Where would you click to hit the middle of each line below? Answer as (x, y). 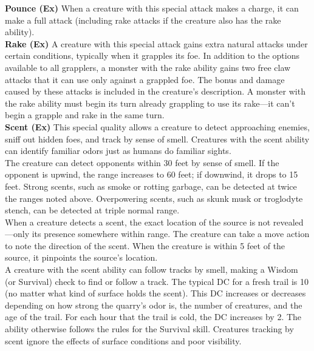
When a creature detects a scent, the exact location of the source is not (138, 222)
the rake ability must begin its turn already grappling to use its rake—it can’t (150, 103)
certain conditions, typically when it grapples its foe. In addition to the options (152, 55)
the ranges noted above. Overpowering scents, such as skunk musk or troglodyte (154, 198)
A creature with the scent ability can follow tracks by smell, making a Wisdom (152, 269)
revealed (288, 222)
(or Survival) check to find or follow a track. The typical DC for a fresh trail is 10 (157, 281)
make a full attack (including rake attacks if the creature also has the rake (143, 20)
